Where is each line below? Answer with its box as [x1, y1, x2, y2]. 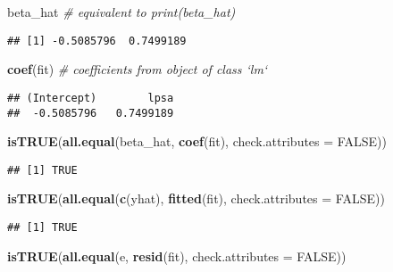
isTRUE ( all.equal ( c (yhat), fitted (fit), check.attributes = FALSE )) [7, 189, 385, 208]
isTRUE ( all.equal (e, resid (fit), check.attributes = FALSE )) [7, 246, 347, 265]
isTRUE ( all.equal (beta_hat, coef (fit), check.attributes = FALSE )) [7, 132, 387, 151]
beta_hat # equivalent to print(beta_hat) [7, 3, 236, 21]
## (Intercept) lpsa [7, 91, 174, 104]
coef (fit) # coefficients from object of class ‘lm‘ [7, 60, 268, 78]
